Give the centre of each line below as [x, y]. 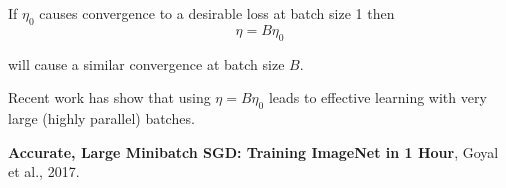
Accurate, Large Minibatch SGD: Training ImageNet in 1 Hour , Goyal [253, 151]
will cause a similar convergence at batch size [146, 63]
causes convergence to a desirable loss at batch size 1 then [217, 13]
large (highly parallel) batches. [101, 117]
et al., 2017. [44, 171]
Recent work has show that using [109, 97]
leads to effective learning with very [377, 97]
